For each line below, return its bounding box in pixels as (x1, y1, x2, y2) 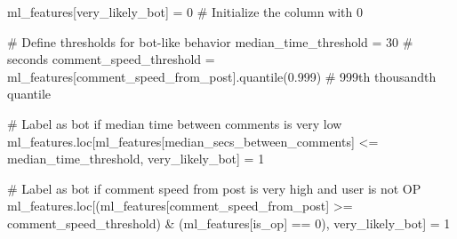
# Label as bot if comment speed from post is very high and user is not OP (7, 179, 421, 197)
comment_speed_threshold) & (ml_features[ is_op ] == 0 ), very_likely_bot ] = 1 (7, 213, 451, 232)
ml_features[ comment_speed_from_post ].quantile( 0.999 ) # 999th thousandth (7, 67, 437, 85)
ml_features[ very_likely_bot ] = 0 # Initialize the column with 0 (7, 3, 364, 20)
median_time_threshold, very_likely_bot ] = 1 (7, 149, 265, 168)
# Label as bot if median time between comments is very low (7, 114, 342, 132)
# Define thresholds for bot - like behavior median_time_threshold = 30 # (7, 32, 413, 51)
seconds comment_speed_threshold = (7, 50, 215, 68)
